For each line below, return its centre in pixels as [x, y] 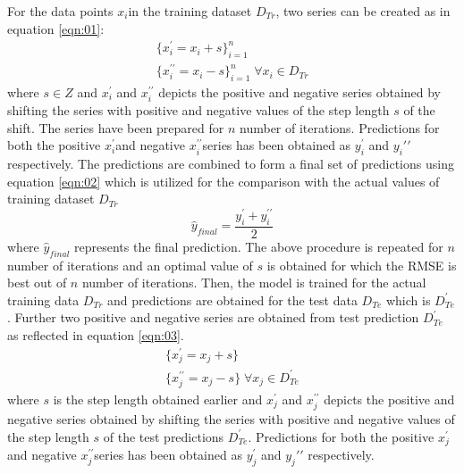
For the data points [60, 11]
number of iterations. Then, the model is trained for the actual [254, 283]
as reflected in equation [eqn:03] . [96, 335]
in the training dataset [190, 11]
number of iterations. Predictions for [340, 127]
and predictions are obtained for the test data [232, 299]
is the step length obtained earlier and [158, 399]
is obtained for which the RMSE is [362, 265]
